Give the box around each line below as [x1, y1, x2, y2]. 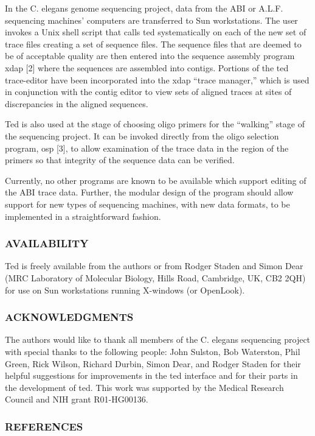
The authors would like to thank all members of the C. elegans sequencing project [5, 333, 311, 346]
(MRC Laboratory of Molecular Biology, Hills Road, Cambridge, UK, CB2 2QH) [5, 271, 306, 284]
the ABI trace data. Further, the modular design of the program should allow [5, 186, 294, 199]
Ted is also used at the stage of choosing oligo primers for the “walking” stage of [5, 118, 305, 130]
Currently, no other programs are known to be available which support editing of [5, 174, 306, 186]
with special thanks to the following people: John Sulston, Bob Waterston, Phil [5, 345, 300, 357]
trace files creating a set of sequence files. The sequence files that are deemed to [5, 37, 302, 50]
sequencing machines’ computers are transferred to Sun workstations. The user [5, 13, 298, 26]
